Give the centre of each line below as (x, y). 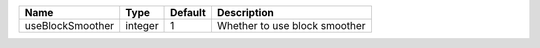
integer (142, 25)
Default (188, 12)
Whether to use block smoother (291, 25)
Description (245, 12)
